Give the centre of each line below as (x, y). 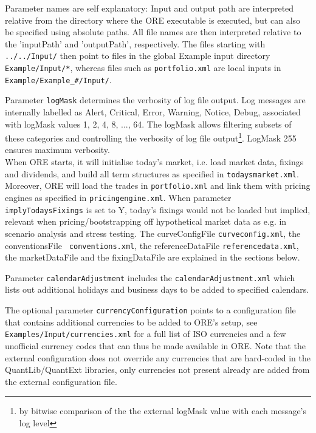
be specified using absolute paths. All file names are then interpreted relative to (153, 32)
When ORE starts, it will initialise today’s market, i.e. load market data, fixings (154, 162)
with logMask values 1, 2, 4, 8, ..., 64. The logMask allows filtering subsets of (148, 124)
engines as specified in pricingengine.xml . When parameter (118, 197)
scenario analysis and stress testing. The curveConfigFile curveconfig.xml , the (153, 233)
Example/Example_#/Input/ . (58, 79)
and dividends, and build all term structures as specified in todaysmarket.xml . (152, 173)
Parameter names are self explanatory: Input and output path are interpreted (149, 8)
